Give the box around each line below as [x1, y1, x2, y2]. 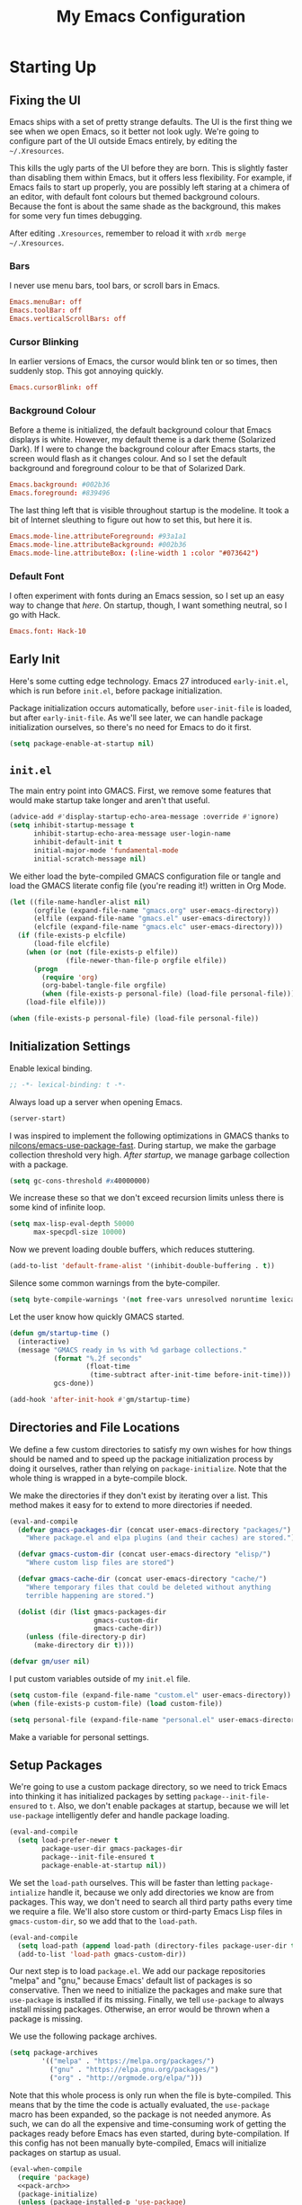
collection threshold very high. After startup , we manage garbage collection [9, 1149, 290, 1160]
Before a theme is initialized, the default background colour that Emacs [9, 424, 272, 435]
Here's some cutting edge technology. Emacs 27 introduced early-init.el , [9, 675, 289, 686]
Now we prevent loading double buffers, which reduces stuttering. [9, 1244, 255, 1255]
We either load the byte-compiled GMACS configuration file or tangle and [9, 870, 281, 881]
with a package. [9, 1158, 69, 1170]
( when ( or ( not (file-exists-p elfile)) [25, 947, 179, 957]
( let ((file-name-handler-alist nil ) [9, 897, 151, 906]
